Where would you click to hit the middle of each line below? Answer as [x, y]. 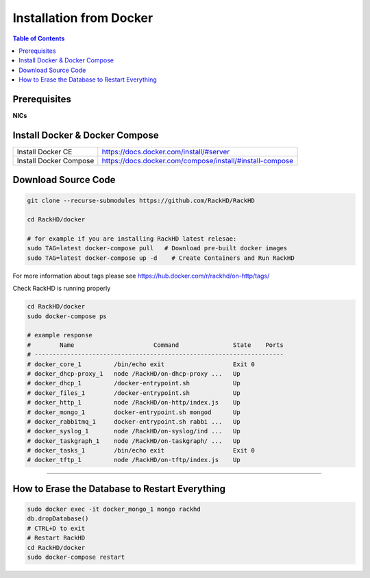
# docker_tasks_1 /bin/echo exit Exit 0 [141, 450]
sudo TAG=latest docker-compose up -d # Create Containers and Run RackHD [161, 258]
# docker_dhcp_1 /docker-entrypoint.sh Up [134, 383]
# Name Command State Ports [156, 345]
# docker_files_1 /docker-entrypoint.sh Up [134, 393]
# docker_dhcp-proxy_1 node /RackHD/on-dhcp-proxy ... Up [134, 373]
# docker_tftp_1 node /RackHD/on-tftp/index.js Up [134, 460]
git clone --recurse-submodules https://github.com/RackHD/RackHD [141, 200]
